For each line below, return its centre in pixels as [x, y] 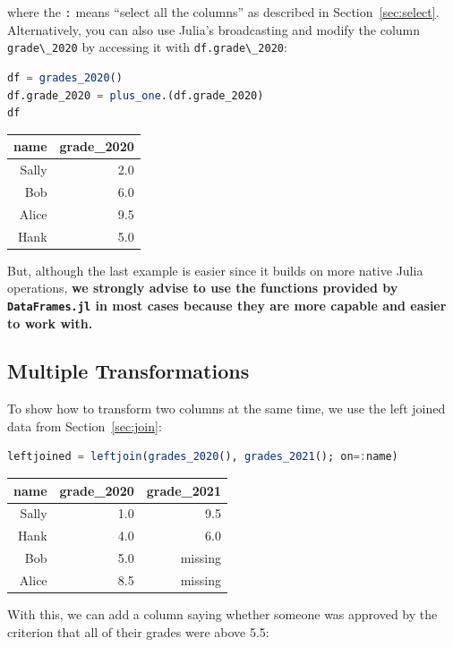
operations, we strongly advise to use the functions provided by [203, 288]
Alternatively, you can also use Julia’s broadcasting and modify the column [214, 29]
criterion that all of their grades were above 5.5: [138, 631]
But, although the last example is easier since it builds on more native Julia [215, 270]
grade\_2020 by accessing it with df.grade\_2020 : [147, 47]
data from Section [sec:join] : [85, 426]
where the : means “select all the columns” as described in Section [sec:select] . [223, 12]
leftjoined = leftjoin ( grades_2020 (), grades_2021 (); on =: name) [203, 457]
